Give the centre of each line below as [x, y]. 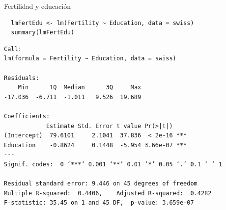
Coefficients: [27, 116]
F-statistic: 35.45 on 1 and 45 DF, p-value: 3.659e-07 [99, 203]
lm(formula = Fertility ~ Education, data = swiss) [90, 59]
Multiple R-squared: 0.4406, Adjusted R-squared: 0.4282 [108, 193]
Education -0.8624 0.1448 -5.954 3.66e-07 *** [96, 145]
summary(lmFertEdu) [43, 33]
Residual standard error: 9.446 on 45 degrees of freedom [101, 184]
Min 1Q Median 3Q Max [80, 88]
